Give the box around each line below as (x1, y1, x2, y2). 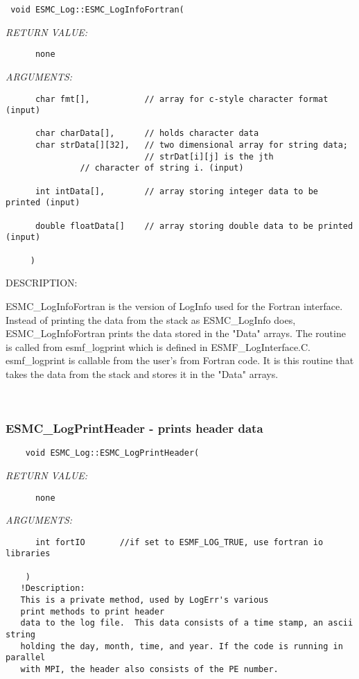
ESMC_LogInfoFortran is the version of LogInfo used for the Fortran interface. (6, 298, 343, 313)
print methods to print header (20, 606, 165, 617)
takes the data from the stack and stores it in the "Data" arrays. (6, 366, 279, 381)
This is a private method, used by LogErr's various (20, 595, 269, 605)
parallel (6, 653, 46, 663)
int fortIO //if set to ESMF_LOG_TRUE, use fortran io (35, 537, 324, 547)
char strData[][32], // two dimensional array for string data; (35, 140, 348, 151)
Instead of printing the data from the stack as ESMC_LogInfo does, (6, 312, 296, 327)
